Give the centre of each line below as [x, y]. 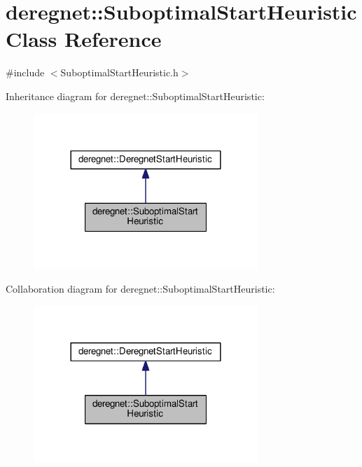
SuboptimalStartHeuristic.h [119, 72]
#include [25, 72]
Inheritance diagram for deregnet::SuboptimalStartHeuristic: [135, 96]
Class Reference [84, 39]
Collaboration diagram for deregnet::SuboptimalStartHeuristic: [140, 288]
